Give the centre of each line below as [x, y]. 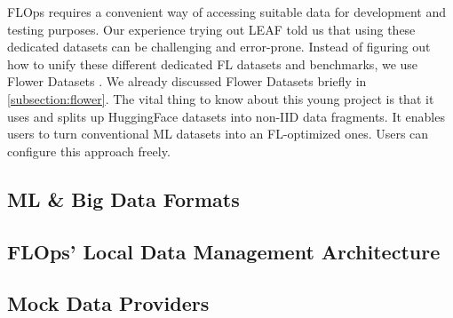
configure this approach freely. [89, 151]
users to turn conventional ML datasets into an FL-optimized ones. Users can [218, 134]
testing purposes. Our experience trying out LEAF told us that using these [211, 29]
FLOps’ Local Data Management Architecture [224, 251]
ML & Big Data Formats [123, 199]
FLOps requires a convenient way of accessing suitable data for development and [226, 12]
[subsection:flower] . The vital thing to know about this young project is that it [221, 98]
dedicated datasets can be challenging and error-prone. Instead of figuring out [219, 47]
